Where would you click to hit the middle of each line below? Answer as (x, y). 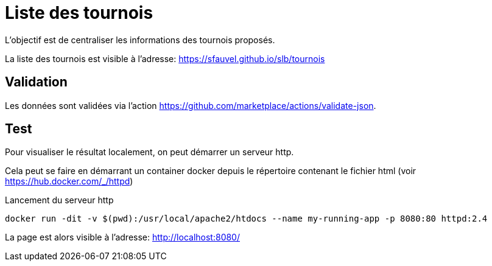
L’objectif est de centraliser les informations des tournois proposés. (140, 40)
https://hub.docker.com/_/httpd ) (69, 181)
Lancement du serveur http (59, 200)
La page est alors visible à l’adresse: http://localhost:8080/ (122, 237)
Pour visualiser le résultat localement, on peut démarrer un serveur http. (149, 152)
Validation (36, 82)
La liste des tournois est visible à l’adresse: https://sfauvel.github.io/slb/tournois (165, 58)
